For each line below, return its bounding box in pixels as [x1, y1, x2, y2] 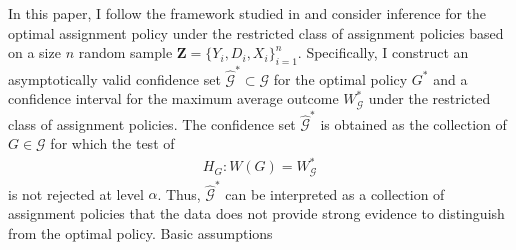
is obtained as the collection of [320, 113, 507, 134]
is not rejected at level [8, 183, 144, 204]
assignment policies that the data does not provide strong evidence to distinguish [8, 202, 505, 223]
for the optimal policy [273, 68, 408, 89]
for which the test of [50, 133, 175, 154]
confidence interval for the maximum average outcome [8, 88, 339, 109]
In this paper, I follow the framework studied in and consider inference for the [8, 3, 487, 23]
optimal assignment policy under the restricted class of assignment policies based [8, 22, 504, 43]
